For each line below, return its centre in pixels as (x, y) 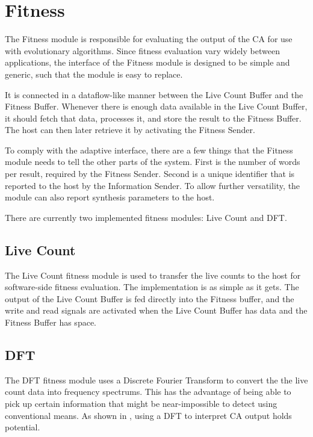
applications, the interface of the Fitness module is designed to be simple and (147, 62)
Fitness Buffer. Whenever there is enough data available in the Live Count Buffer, (156, 106)
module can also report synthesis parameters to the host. (110, 197)
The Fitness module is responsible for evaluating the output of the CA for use (149, 39)
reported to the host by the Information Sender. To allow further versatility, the (153, 185)
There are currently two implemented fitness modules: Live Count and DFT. (146, 217)
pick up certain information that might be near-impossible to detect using (141, 403)
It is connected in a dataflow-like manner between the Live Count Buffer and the (154, 94)
